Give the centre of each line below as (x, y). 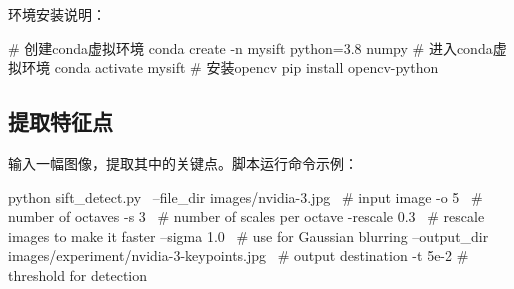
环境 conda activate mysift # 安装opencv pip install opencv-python (230, 67)
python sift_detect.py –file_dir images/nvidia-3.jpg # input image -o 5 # (245, 196)
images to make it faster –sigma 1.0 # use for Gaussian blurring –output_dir (248, 235)
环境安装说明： (57, 14)
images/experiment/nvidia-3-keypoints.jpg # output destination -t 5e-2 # (238, 255)
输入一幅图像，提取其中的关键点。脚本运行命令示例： (183, 162)
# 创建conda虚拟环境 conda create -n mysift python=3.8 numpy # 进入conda (250, 47)
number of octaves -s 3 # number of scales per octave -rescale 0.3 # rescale (246, 216)
